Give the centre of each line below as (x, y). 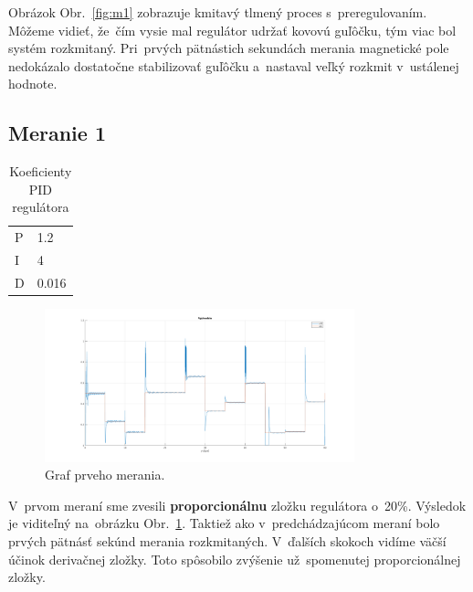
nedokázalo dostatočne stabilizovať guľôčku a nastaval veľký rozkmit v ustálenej (234, 65)
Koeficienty (41, 171)
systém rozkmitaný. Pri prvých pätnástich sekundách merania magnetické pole (229, 48)
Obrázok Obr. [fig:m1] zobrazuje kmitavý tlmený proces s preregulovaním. (218, 12)
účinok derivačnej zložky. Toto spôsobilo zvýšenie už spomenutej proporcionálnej (235, 559)
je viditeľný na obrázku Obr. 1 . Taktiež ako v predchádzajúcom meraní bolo (224, 523)
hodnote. (33, 84)
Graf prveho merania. (105, 475)
